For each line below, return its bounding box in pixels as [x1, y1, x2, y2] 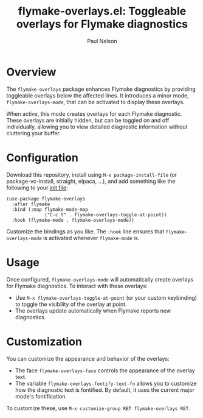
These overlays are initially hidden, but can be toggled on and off [6, 116, 170, 124]
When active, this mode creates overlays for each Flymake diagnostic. [6, 110, 182, 117]
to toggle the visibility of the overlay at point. [15, 300, 127, 308]
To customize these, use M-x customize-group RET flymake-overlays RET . [6, 404, 190, 412]
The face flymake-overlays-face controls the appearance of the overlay [15, 367, 196, 374]
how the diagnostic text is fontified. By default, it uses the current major [15, 386, 194, 394]
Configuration [6, 151, 79, 165]
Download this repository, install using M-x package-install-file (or [6, 171, 177, 178]
